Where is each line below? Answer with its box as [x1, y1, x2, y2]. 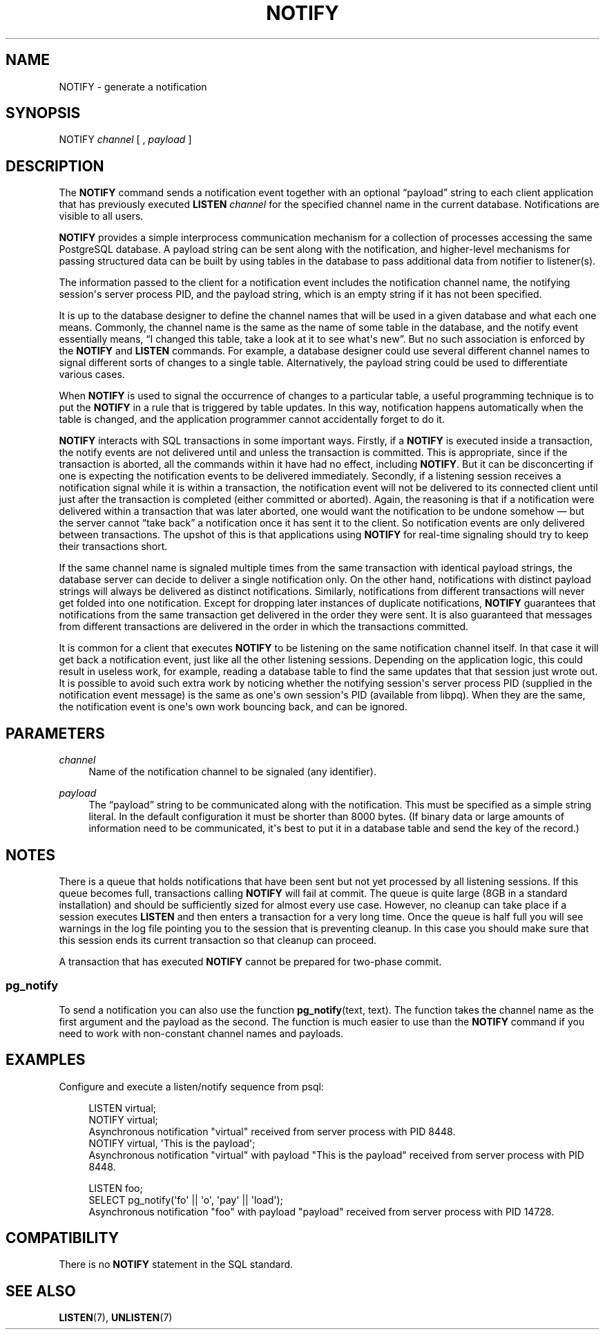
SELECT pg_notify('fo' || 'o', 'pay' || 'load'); [88, 1193, 283, 1206]
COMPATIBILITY [6, 1229, 119, 1247]
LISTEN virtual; [88, 1101, 157, 1114]
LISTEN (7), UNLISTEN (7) [59, 1312, 173, 1324]
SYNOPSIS [6, 104, 81, 122]
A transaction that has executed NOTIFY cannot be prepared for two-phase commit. [59, 955, 442, 967]
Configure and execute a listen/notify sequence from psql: [59, 1080, 324, 1092]
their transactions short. [59, 540, 168, 553]
